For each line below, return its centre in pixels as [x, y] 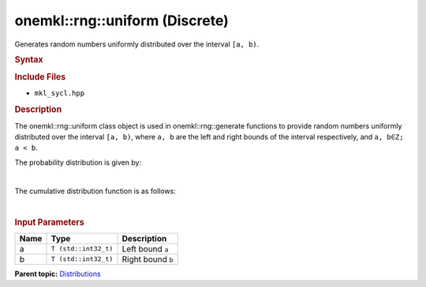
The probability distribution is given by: [78, 162]
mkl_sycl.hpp [60, 93]
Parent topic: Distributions [58, 274]
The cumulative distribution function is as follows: [95, 191]
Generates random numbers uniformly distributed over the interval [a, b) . [137, 44]
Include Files [40, 77]
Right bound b [148, 259]
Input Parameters [49, 222]
